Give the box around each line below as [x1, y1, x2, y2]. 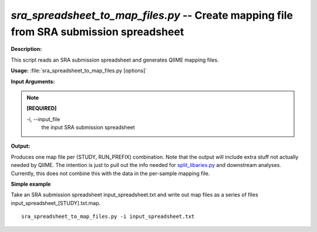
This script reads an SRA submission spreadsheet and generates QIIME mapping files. [11, 56, 220, 63]
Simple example [11, 180, 51, 187]
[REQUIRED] [26, 105, 57, 112]
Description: [11, 46, 42, 53]
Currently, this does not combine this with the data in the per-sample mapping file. [11, 170, 210, 177]
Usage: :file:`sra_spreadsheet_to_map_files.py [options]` [11, 67, 147, 74]
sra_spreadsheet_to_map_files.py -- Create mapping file [11, 9, 294, 22]
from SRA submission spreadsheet [11, 25, 184, 38]
